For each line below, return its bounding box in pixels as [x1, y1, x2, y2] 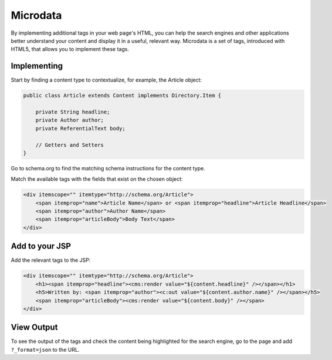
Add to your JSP [11, 241, 72, 251]
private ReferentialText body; [35, 125, 126, 132]
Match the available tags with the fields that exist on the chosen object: [11, 176, 183, 183]
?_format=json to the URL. [11, 346, 80, 353]
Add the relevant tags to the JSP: [11, 257, 91, 264]
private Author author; [35, 117, 104, 123]
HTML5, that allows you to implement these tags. [11, 46, 129, 53]
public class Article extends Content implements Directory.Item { [23, 92, 222, 99]
